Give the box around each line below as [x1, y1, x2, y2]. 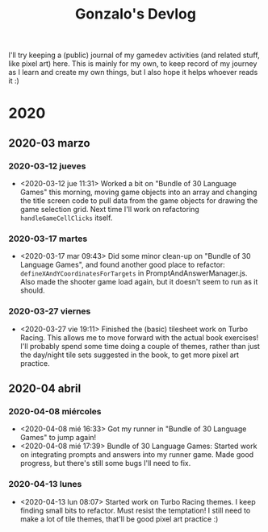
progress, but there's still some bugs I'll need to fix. [19, 459, 191, 468]
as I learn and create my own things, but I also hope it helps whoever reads [8, 68, 258, 77]
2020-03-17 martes [8, 233, 88, 244]
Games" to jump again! [19, 433, 97, 443]
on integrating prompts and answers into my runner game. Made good [19, 450, 254, 459]
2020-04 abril [8, 382, 82, 396]
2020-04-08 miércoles [8, 405, 102, 417]
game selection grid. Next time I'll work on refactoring [19, 205, 199, 214]
